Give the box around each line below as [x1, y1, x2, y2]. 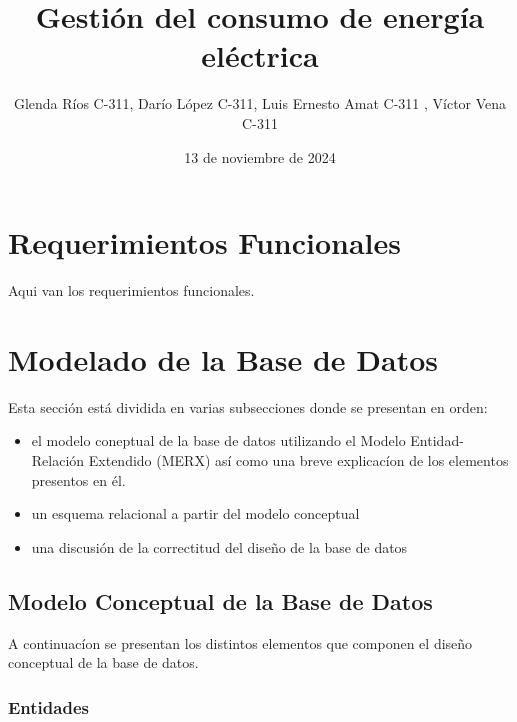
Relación [31, 449, 85, 470]
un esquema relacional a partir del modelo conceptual [31, 503, 360, 524]
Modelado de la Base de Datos [8, 338, 438, 379]
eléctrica [201, 35, 319, 76]
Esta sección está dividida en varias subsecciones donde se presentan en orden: [8, 396, 488, 417]
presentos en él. [31, 469, 126, 490]
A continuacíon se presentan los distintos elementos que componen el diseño [8, 632, 473, 653]
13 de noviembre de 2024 [184, 146, 336, 167]
